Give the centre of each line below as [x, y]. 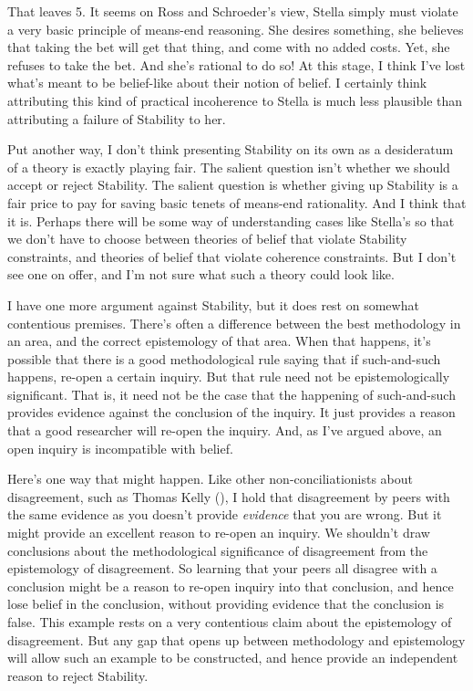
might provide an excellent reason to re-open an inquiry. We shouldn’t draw [219, 533]
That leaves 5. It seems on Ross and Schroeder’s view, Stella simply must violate [233, 11]
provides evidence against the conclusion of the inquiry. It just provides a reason [231, 412]
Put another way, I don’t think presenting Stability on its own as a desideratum [231, 149]
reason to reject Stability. [78, 675]
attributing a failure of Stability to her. [117, 118]
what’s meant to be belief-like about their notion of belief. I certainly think [217, 83]
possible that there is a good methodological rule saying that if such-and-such [224, 358]
